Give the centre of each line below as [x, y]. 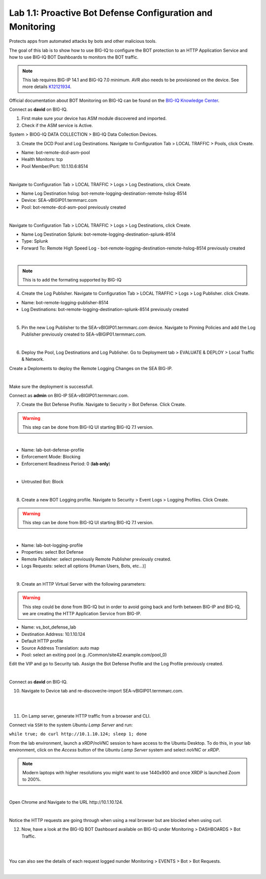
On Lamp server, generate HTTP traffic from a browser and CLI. [86, 716]
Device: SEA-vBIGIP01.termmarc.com [59, 200]
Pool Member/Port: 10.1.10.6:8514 [55, 166]
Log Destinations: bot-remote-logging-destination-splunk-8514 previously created [105, 310]
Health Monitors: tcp [42, 159]
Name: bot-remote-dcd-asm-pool [56, 153]
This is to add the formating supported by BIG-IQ [72, 280]
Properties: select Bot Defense [52, 552]
